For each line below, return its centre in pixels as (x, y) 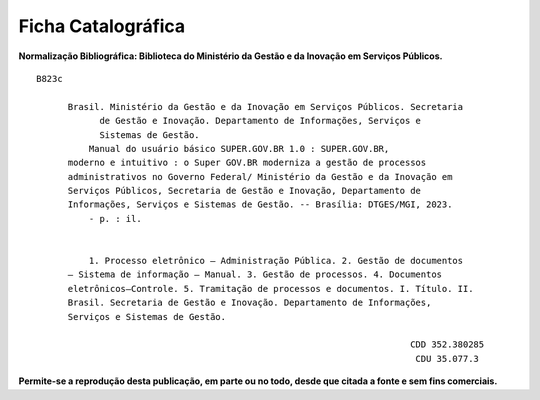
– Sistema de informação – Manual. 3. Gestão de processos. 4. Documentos (255, 274)
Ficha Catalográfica (102, 26)
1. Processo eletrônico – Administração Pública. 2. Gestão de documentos (276, 261)
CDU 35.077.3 (447, 358)
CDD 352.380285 (447, 344)
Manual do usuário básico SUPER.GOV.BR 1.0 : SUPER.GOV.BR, (239, 148)
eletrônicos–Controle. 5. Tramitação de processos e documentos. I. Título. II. (270, 288)
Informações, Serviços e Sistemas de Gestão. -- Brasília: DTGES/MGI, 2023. (260, 204)
